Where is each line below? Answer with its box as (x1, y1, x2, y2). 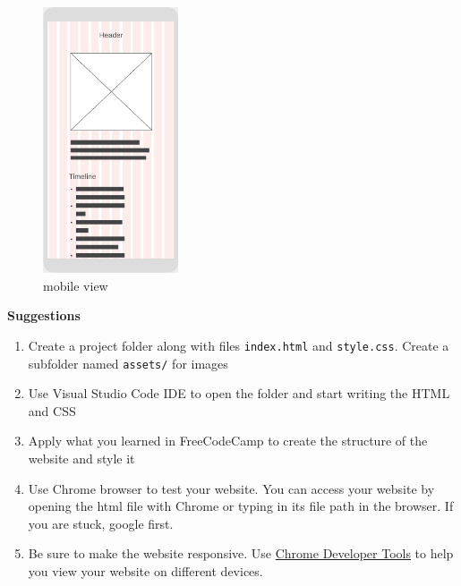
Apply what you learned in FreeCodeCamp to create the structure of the (28, 431, 428, 450)
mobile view (43, 276, 108, 294)
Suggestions (7, 306, 81, 325)
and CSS (28, 401, 76, 420)
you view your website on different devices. (28, 561, 263, 580)
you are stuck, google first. (28, 514, 174, 532)
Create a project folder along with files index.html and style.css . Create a (28, 335, 449, 354)
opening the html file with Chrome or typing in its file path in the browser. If (28, 497, 454, 515)
